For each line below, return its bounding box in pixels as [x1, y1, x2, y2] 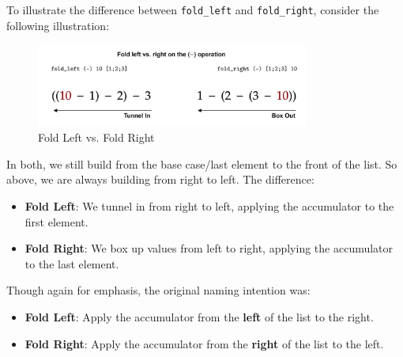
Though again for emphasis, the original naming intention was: [6, 282, 311, 298]
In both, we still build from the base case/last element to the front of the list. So [6, 155, 397, 172]
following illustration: [6, 17, 110, 33]
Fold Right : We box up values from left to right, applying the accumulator [24, 240, 394, 256]
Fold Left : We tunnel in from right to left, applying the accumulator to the [24, 197, 394, 214]
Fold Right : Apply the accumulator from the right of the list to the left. [24, 335, 384, 351]
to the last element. [24, 255, 119, 272]
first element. [24, 213, 89, 230]
